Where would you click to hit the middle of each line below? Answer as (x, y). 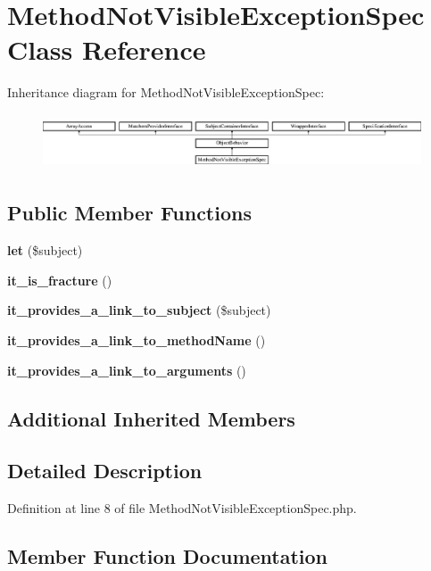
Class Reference (107, 50)
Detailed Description (105, 471)
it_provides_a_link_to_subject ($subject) (139, 310)
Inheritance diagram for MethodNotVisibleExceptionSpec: (166, 92)
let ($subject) (45, 250)
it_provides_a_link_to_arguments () (127, 370)
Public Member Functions (129, 213)
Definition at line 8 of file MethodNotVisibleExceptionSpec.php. (182, 508)
